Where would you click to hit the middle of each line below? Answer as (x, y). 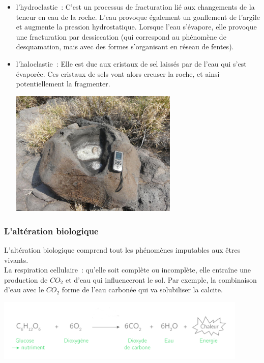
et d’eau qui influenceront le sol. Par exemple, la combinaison (161, 279)
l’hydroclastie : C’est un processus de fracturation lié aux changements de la (135, 7)
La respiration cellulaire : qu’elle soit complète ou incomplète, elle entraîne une (128, 270)
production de (26, 279)
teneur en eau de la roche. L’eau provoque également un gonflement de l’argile (138, 17)
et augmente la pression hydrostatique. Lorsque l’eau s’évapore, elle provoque (136, 27)
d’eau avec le (24, 290)
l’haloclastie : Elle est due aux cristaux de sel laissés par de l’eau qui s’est (131, 63)
